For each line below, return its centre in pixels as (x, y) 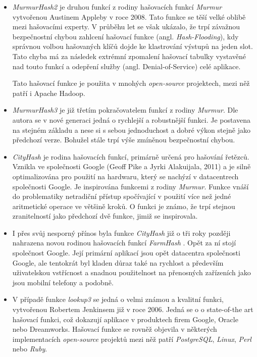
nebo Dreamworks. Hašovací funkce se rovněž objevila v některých (115, 329)
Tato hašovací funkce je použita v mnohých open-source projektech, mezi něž (131, 83)
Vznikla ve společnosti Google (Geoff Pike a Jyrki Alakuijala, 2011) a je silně (132, 166)
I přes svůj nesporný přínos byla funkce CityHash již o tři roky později (121, 233)
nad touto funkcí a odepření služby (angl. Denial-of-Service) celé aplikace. (126, 66)
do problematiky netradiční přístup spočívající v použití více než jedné (122, 196)
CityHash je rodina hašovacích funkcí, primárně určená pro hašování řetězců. (131, 156)
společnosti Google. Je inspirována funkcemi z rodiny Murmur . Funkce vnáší (131, 186)
